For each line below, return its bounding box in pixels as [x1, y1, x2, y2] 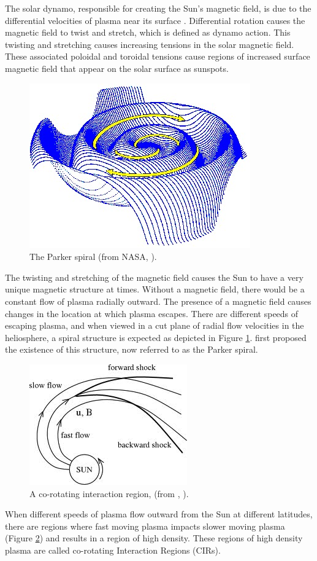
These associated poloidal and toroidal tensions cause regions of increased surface [5, 50, 310, 63]
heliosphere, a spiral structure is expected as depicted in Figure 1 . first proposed [5, 331, 307, 343]
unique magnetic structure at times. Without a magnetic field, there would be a [5, 283, 305, 296]
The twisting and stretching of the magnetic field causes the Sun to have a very [5, 270, 304, 283]
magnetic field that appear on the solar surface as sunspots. [5, 61, 229, 74]
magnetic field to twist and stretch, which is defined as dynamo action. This [5, 26, 291, 39]
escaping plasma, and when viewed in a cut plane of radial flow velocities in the [5, 319, 304, 332]
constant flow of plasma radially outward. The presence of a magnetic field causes [5, 294, 311, 307]
